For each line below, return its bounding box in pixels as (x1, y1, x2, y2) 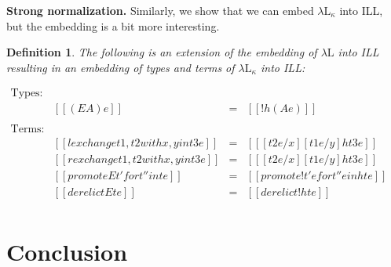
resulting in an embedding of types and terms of (6, 59, 235, 75)
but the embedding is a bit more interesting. (6, 17, 220, 34)
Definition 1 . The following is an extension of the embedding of (6, 44, 317, 60)
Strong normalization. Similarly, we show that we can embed (6, 2, 314, 18)
